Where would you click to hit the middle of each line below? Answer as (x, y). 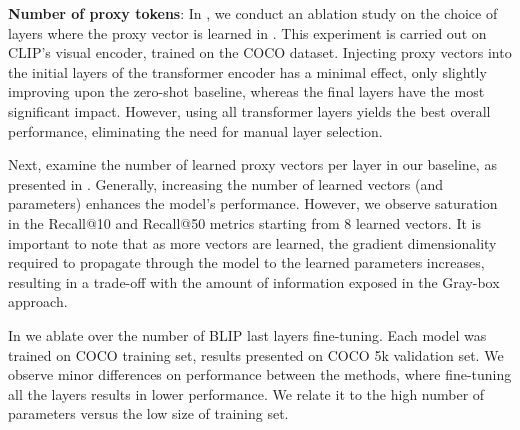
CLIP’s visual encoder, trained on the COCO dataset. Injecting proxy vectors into (260, 52)
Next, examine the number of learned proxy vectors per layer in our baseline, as (252, 164)
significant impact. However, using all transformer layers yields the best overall (249, 110)
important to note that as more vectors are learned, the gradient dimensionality (252, 242)
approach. (38, 301)
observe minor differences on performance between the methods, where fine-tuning (260, 374)
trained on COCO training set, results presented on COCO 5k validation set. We (256, 354)
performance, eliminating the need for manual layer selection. (195, 130)
